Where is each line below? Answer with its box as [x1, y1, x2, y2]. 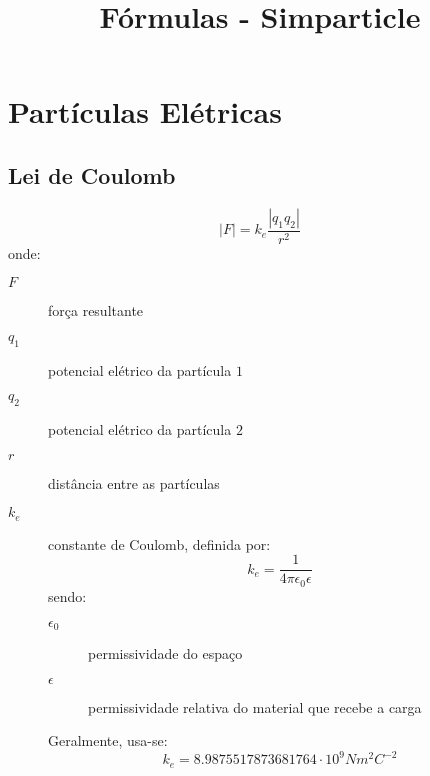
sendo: [48, 585, 87, 606]
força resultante [48, 300, 144, 321]
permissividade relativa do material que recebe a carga [88, 696, 422, 717]
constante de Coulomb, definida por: [48, 533, 271, 554]
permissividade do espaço [88, 642, 243, 663]
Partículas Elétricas [8, 91, 282, 132]
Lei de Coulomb [8, 159, 176, 190]
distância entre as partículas [48, 472, 220, 493]
